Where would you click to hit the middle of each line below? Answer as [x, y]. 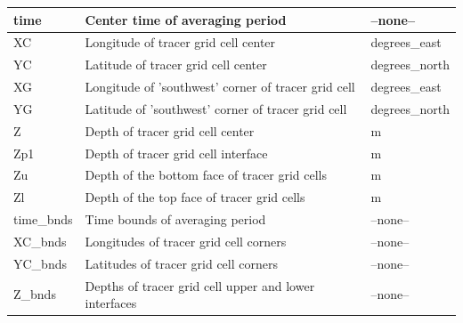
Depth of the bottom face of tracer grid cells [206, 175]
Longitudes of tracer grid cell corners [186, 241]
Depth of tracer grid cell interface [176, 153]
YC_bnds [40, 263]
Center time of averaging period [186, 19]
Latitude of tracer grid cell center [176, 65]
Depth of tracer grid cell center [170, 130]
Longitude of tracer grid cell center [180, 42]
